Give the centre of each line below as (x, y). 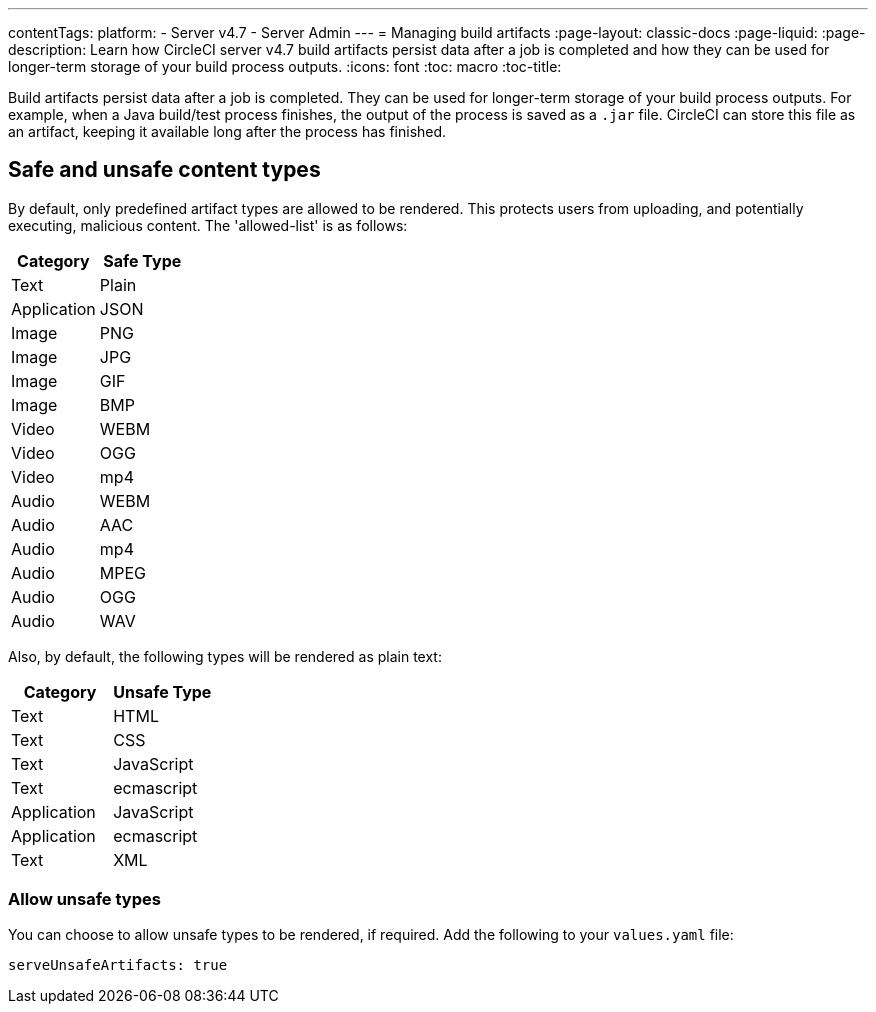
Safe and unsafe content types (164, 170)
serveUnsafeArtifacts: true (118, 964)
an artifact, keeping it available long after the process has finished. (227, 131)
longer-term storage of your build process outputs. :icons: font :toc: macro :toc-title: (285, 66)
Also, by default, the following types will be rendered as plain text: (225, 656)
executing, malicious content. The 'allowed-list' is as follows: (208, 225)
